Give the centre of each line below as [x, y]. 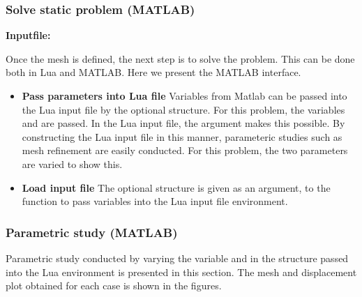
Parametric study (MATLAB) [92, 232]
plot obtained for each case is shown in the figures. [114, 285]
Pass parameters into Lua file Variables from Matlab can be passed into [184, 96]
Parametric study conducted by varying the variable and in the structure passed [177, 258]
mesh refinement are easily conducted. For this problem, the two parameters [185, 150]
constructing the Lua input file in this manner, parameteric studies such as [182, 136]
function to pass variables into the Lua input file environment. [155, 201]
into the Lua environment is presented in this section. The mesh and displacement [181, 272]
